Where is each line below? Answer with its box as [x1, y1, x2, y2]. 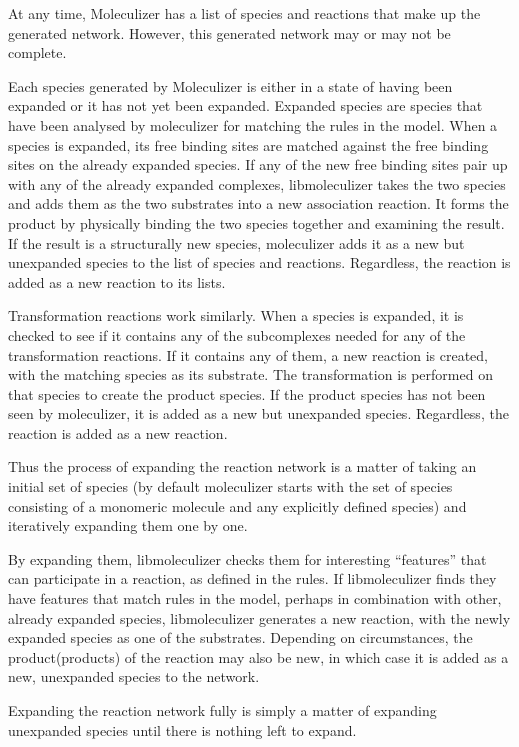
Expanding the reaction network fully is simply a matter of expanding [8, 700, 437, 720]
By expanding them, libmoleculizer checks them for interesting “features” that [8, 548, 487, 569]
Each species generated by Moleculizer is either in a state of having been [8, 75, 453, 96]
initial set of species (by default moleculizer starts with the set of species [8, 476, 453, 497]
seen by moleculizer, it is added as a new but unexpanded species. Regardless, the [8, 403, 509, 424]
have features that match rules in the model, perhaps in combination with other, [8, 588, 502, 609]
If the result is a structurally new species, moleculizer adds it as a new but [8, 232, 465, 253]
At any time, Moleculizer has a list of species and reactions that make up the [8, 3, 481, 23]
